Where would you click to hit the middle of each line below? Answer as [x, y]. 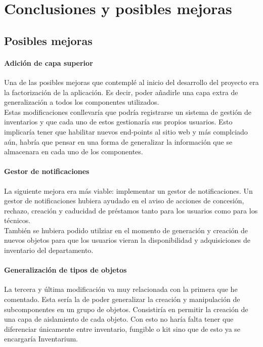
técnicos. [17, 220]
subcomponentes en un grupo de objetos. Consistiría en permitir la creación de [126, 309]
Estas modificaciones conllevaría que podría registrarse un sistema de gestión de [128, 112]
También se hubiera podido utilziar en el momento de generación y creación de [126, 230]
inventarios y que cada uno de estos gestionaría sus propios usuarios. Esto [118, 122]
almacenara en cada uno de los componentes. [74, 151]
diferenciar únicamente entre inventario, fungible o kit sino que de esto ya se [122, 329]
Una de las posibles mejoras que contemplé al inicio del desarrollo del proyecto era [131, 82]
